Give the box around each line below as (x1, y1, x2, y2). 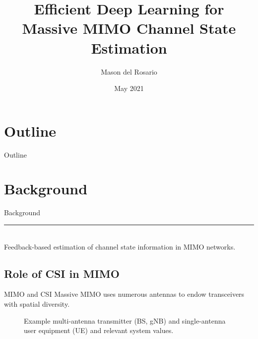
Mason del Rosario (101, 66, 157, 77)
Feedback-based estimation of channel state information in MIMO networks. (4, 241, 236, 252)
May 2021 (114, 83, 144, 93)
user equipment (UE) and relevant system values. (24, 325, 174, 336)
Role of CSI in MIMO (4, 265, 120, 281)
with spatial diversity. (4, 298, 70, 309)
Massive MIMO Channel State (22, 18, 236, 38)
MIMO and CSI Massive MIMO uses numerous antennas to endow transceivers (4, 289, 245, 299)
